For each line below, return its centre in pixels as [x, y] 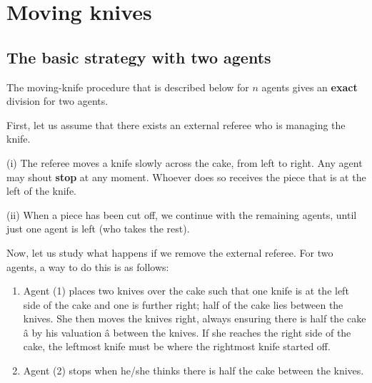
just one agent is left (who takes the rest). [98, 229]
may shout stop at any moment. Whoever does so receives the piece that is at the [186, 177]
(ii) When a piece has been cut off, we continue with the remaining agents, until [182, 214]
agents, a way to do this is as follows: [88, 266]
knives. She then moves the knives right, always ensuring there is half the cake [195, 318]
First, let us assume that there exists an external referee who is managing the [176, 124]
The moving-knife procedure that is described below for [128, 87]
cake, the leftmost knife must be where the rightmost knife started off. [177, 346]
